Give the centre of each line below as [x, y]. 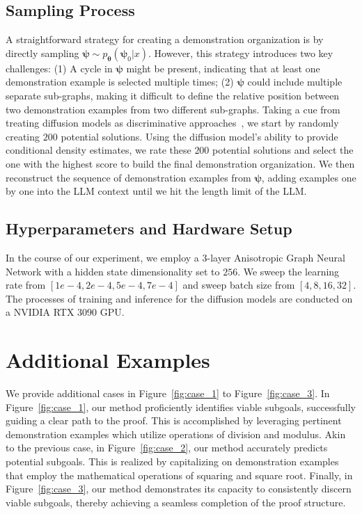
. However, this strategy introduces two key [241, 53]
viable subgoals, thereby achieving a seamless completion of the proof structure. [176, 502]
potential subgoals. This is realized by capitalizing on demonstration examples [172, 461]
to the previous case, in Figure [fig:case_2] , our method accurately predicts [167, 448]
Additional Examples [108, 360]
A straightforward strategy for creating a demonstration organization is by [165, 39]
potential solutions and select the [283, 150]
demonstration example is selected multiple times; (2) [120, 82]
